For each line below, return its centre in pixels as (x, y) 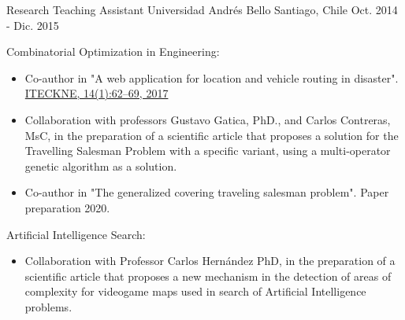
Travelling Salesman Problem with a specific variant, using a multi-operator (208, 151)
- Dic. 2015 (33, 25)
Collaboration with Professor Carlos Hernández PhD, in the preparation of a (210, 261)
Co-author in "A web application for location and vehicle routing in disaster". (212, 77)
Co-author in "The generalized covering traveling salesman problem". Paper (207, 192)
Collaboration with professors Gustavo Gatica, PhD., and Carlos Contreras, (208, 119)
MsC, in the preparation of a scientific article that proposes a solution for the (212, 135)
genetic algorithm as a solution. (101, 166)
